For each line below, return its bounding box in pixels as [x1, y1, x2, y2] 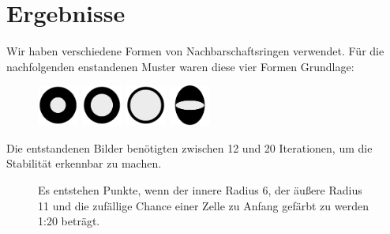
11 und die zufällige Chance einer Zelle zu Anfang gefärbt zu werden [38, 197, 369, 213]
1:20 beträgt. [38, 213, 100, 229]
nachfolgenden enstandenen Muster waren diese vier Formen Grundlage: [6, 58, 354, 74]
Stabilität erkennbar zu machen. [6, 155, 162, 172]
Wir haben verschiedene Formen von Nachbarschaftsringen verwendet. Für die [6, 43, 384, 59]
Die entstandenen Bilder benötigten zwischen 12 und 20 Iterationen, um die [6, 139, 373, 156]
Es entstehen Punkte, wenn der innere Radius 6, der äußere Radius [38, 181, 362, 198]
